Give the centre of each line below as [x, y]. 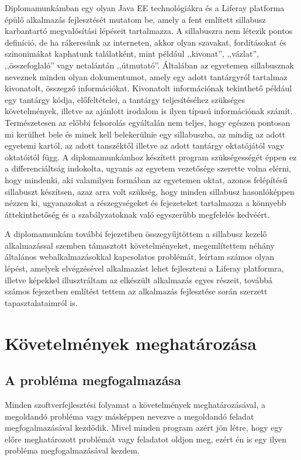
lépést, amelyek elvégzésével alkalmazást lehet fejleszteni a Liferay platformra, [144, 268]
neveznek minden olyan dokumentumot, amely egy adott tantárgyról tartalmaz [146, 76]
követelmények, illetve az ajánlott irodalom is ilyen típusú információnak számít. [149, 111]
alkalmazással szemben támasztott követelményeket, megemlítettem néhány [140, 245]
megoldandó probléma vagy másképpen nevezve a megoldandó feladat [129, 416]
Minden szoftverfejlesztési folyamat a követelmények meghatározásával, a [135, 405]
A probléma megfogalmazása [93, 380]
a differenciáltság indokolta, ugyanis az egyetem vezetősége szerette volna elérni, [148, 168]
